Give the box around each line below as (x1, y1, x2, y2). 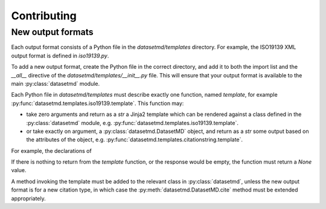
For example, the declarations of (11, 147, 92, 154)
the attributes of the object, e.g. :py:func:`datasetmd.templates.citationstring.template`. (26, 136, 243, 143)
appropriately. (11, 195, 46, 202)
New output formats (11, 27, 94, 37)
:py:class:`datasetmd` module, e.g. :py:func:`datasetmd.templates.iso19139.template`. (26, 119, 238, 126)
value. (11, 167, 27, 174)
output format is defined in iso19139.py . (11, 52, 109, 59)
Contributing (11, 9, 77, 22)
